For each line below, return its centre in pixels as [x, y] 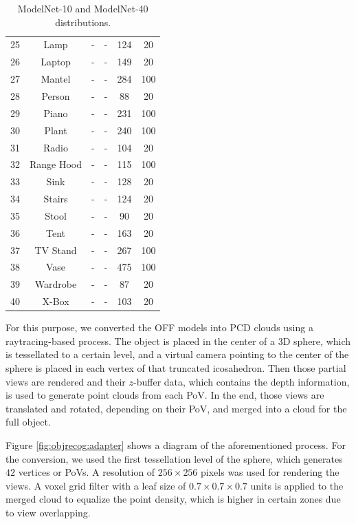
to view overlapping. [48, 512]
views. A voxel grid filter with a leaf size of [96, 485]
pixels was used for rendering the [270, 472]
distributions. [83, 22]
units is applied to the [297, 485]
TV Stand [56, 250]
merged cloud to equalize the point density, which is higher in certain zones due [173, 499]
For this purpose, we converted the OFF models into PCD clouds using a [159, 327]
